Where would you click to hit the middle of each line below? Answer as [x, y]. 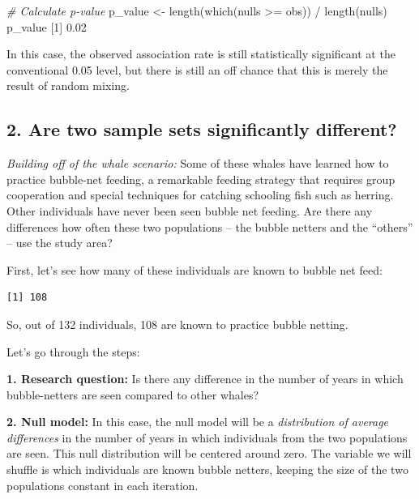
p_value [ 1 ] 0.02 [47, 26]
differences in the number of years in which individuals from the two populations [207, 437]
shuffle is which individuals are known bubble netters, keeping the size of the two [207, 469]
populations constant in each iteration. [103, 485]
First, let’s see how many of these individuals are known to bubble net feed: [195, 269]
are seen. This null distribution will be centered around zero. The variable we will [209, 453]
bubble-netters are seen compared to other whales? [133, 394]
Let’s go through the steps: [73, 351]
